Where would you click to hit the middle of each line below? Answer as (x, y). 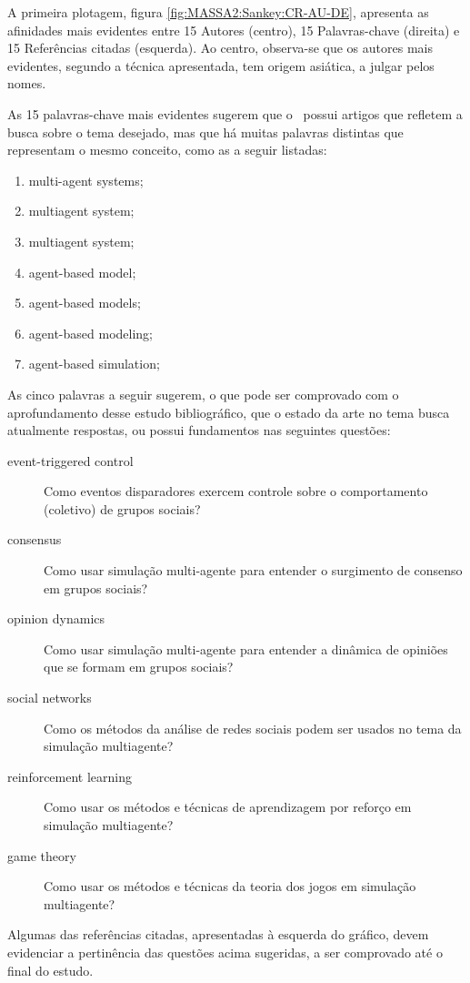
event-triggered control (70, 460)
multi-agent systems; (86, 180)
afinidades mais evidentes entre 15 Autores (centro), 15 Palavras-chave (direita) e (234, 30)
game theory (42, 855)
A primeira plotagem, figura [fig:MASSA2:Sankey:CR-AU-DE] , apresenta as (218, 12)
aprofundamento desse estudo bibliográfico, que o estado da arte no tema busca (229, 412)
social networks (50, 698)
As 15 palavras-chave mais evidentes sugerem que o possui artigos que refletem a (235, 113)
